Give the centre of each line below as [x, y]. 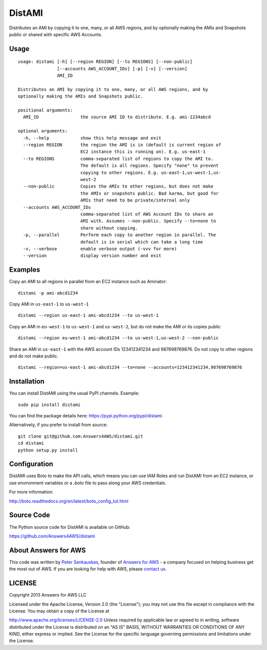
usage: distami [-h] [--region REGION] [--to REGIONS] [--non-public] [105, 62]
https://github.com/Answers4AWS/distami [52, 536]
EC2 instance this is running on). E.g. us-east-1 [143, 152]
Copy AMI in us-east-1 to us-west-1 [49, 304]
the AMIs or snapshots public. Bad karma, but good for [150, 193]
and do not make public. [34, 356]
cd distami [31, 443]
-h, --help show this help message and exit [92, 138]
